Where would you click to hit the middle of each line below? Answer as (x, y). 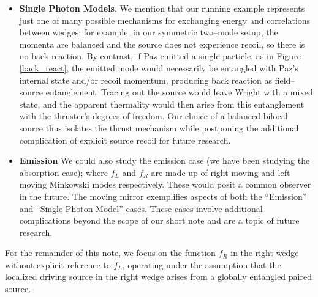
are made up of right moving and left (221, 172)
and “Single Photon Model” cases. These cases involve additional (141, 208)
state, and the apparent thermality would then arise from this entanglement (162, 104)
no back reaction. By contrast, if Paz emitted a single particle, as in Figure (160, 56)
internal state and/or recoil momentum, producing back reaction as (146, 80)
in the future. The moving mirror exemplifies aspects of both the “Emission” (163, 196)
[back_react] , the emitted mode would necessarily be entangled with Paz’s (159, 68)
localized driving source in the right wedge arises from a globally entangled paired (158, 277)
